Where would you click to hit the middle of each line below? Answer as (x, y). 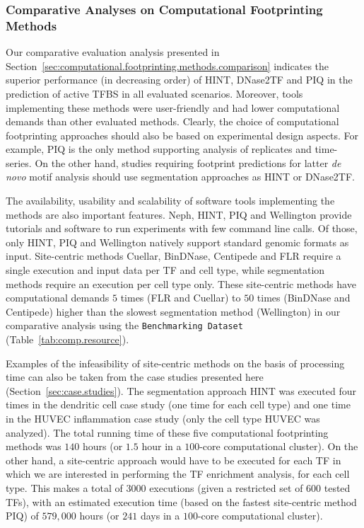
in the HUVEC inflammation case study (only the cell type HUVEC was (163, 419)
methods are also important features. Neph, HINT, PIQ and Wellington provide (179, 214)
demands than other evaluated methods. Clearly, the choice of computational (172, 121)
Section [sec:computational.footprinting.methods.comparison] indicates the (168, 65)
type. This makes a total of (64, 488)
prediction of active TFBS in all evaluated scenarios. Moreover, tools (154, 93)
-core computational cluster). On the (279, 446)
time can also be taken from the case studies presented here (135, 377)
